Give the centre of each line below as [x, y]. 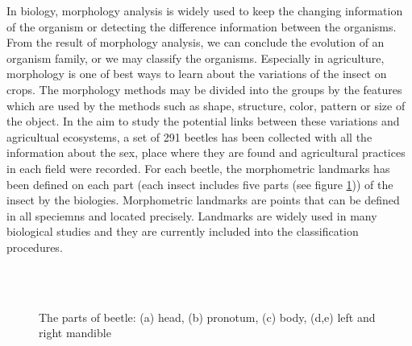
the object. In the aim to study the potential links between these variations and [203, 121]
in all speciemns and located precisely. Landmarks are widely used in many [192, 215]
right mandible [75, 333]
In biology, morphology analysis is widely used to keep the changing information [205, 10]
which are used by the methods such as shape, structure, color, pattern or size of [206, 105]
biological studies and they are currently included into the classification [183, 231]
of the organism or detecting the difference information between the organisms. [202, 26]
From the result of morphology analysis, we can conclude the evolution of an [196, 42]
